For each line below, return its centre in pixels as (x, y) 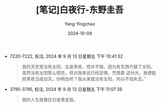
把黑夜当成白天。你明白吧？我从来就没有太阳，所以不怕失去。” (84, 79)
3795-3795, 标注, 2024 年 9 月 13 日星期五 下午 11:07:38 (66, 89)
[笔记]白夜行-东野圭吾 (80, 10)
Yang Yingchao (80, 24)
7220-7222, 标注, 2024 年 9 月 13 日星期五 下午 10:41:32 (66, 56)
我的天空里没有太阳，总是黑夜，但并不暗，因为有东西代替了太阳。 (88, 66)
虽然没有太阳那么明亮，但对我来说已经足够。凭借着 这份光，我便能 (89, 73)
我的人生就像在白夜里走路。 (50, 99)
